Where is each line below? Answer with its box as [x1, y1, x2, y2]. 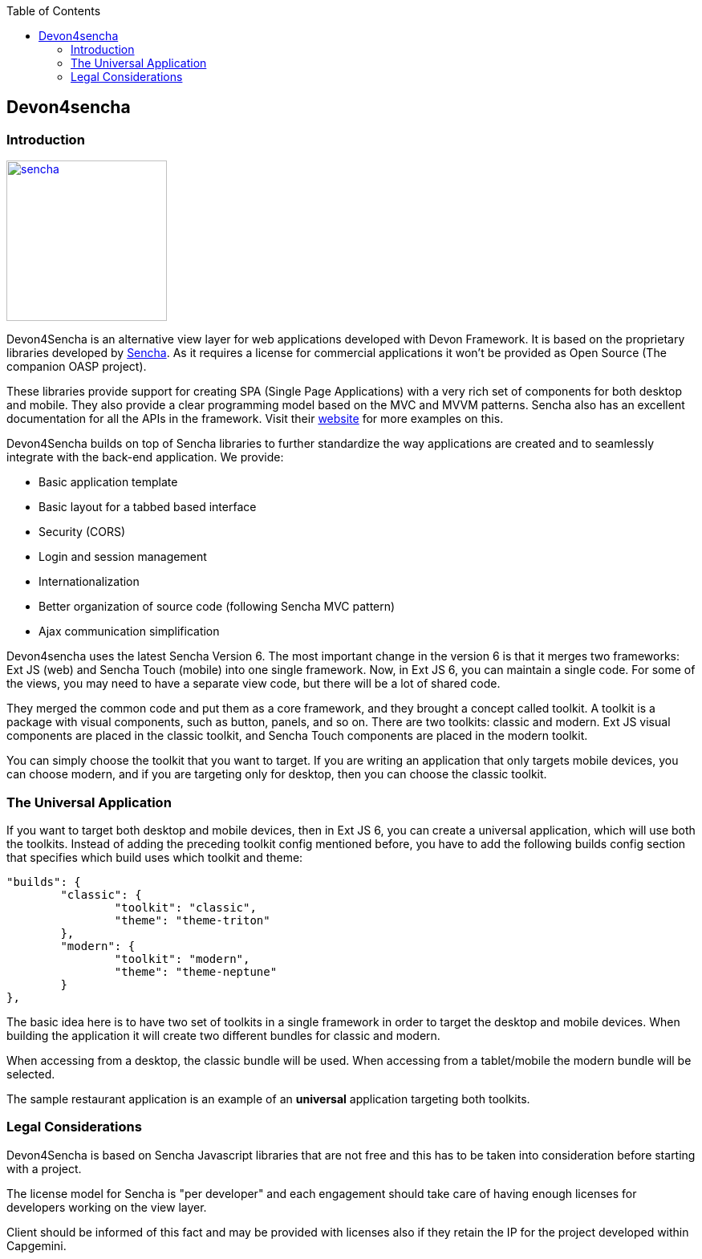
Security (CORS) [39, 525, 126, 539]
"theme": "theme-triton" [114, 913, 270, 927]
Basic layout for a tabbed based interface [39, 500, 257, 514]
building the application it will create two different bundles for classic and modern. [6, 1028, 440, 1042]
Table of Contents [6, 4, 101, 18]
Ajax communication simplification [39, 624, 220, 639]
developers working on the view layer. [6, 1200, 207, 1214]
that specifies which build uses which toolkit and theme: [6, 850, 303, 864]
